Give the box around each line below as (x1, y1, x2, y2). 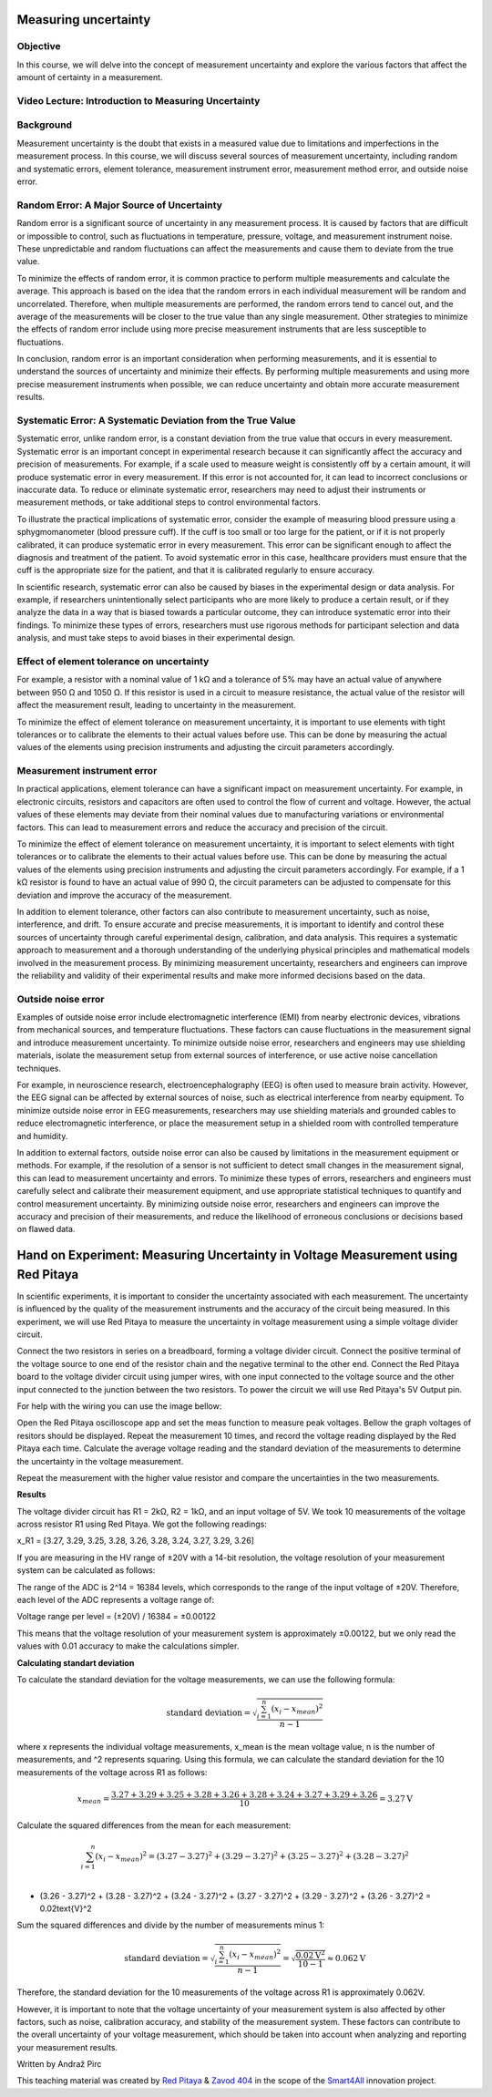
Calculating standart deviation (16, 1657, 135, 1668)
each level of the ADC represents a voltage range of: (16, 1595, 214, 1606)
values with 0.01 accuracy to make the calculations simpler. (16, 1640, 240, 1651)
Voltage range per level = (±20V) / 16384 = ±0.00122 (16, 1611, 216, 1622)
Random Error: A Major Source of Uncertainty (16, 199, 223, 211)
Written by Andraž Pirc (16, 2059, 102, 2070)
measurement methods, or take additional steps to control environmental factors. (16, 497, 321, 508)
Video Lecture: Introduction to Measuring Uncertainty (16, 94, 261, 107)
